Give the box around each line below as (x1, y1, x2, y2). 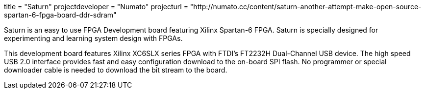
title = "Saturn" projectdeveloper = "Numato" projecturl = (4, 2, 188, 11)
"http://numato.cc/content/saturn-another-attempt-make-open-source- (190, 2, 422, 11)
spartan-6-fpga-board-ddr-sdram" (4, 11, 117, 19)
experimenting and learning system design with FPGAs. (4, 34, 183, 42)
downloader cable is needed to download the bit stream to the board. (4, 66, 227, 74)
